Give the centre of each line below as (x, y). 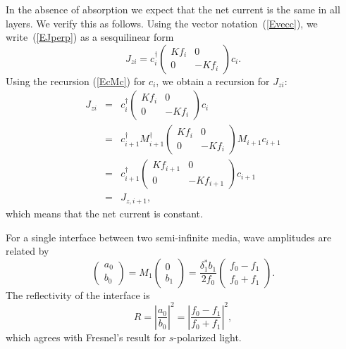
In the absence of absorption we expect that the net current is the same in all (173, 9)
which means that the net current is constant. (104, 213)
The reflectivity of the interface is (78, 294)
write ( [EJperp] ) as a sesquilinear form (90, 37)
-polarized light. (208, 337)
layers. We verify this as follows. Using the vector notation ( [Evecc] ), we (162, 23)
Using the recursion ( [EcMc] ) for (76, 81)
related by (27, 251)
